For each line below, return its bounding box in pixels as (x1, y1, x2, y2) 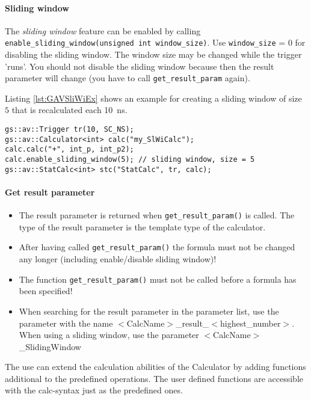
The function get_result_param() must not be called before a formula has (19, 272, 297, 285)
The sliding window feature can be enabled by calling (5, 24, 201, 37)
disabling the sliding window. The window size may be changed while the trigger (5, 48, 302, 61)
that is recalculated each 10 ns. (11, 103, 128, 116)
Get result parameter (5, 185, 95, 198)
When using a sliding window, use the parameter (19, 328, 199, 341)
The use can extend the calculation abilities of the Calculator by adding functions (5, 360, 306, 373)
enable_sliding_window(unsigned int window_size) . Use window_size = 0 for (5, 36, 306, 49)
